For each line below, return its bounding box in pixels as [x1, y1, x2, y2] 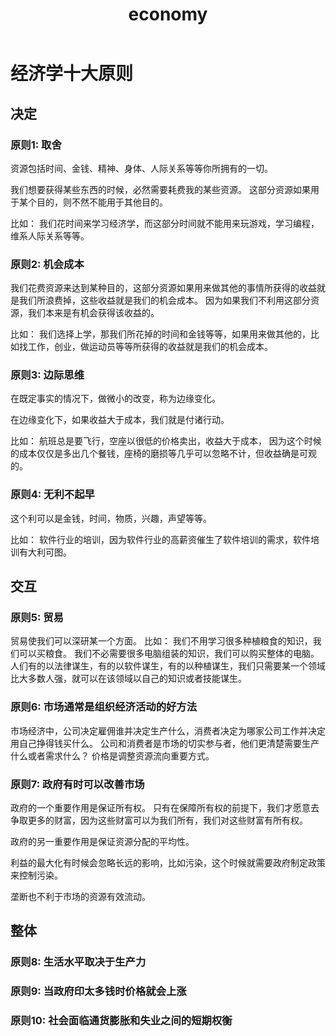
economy [128, 3, 208, 26]
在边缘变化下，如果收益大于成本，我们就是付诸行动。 [10, 414, 230, 426]
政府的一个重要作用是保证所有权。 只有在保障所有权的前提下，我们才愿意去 [10, 802, 320, 814]
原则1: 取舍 [10, 138, 62, 152]
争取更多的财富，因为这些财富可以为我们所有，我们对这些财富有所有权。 [10, 814, 308, 827]
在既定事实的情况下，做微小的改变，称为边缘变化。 [10, 393, 221, 405]
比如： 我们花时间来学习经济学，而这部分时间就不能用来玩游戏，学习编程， [10, 217, 320, 229]
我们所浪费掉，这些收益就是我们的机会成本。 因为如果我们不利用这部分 [18, 294, 311, 307]
